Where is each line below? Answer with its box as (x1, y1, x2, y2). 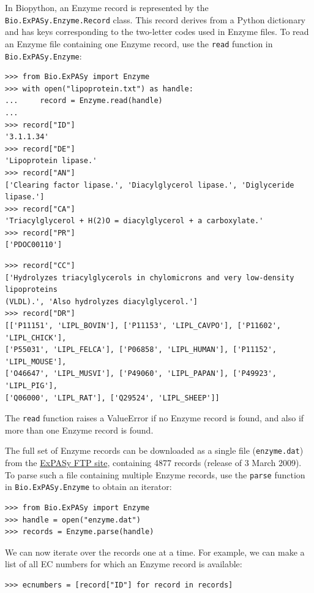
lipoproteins (5, 285, 58, 294)
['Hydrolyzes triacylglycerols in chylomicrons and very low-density (5, 273, 294, 282)
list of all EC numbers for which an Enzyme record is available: (5, 557, 242, 570)
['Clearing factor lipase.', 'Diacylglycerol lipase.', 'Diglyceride (5, 180, 294, 189)
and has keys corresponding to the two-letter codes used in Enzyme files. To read (5, 25, 309, 38)
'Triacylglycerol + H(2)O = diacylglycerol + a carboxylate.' (5, 216, 264, 226)
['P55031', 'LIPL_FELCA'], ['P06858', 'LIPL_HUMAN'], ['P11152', (5, 345, 277, 354)
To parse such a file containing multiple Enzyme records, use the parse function (5, 468, 305, 481)
